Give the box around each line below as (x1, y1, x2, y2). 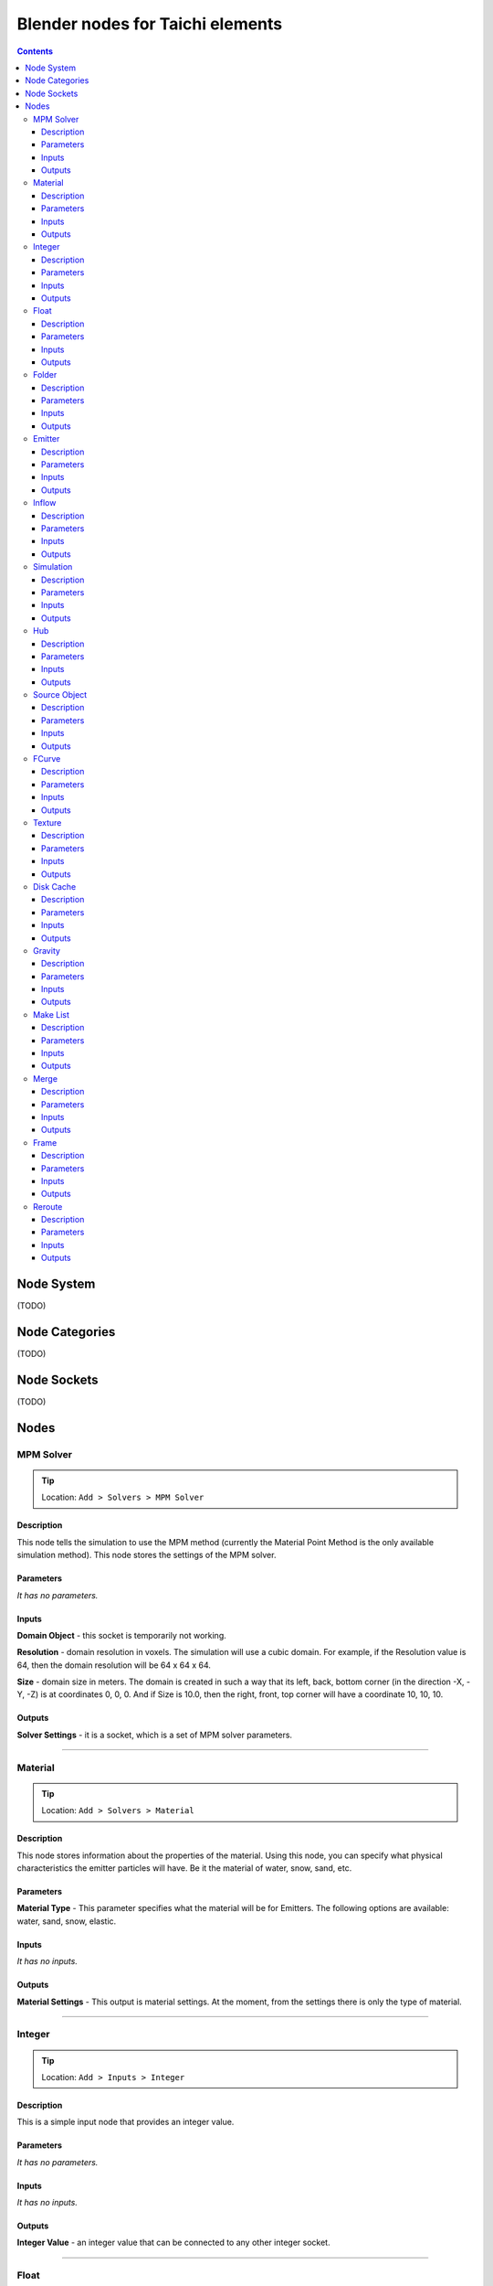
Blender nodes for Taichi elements (16, 14, 283, 34)
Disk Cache (33, 881, 77, 892)
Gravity (33, 945, 61, 956)
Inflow (33, 497, 57, 508)
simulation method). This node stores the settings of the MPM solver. (16, 1550, 277, 1561)
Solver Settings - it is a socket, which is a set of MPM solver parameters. (16, 1729, 292, 1740)
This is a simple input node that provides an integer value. (16, 2117, 235, 2128)
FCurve (33, 753, 61, 764)
